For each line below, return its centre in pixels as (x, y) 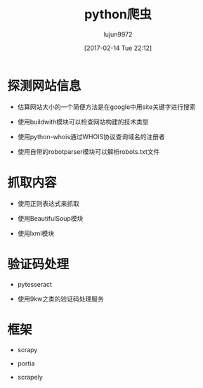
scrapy (27, 349)
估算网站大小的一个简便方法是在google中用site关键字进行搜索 (106, 107)
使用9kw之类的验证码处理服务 (60, 299)
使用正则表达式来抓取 (48, 203)
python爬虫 (118, 14)
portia (26, 363)
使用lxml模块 (36, 233)
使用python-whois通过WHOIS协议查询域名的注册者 (91, 136)
